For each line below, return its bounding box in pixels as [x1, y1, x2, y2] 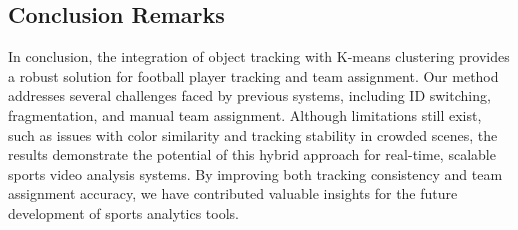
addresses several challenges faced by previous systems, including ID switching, [8, 85, 491, 106]
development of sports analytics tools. [8, 202, 239, 223]
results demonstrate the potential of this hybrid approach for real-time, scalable [8, 144, 496, 165]
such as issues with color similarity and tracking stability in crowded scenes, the [8, 124, 498, 145]
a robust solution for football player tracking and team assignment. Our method [8, 65, 499, 86]
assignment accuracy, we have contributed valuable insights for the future [8, 183, 458, 204]
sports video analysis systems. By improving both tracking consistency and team [8, 163, 503, 184]
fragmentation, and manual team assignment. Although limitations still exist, [8, 104, 482, 125]
